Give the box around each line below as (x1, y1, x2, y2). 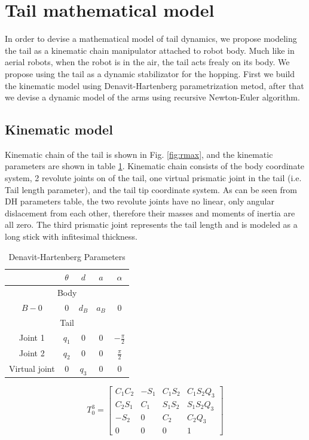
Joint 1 (19, 331, 45, 344)
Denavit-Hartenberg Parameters (8, 250, 126, 262)
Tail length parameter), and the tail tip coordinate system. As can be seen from (5, 183, 297, 195)
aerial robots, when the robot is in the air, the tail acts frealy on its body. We (5, 56, 290, 68)
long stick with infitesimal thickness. (5, 230, 137, 243)
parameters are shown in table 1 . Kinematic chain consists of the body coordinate (5, 160, 305, 172)
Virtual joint (9, 362, 55, 375)
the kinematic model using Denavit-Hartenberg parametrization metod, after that (5, 79, 304, 91)
